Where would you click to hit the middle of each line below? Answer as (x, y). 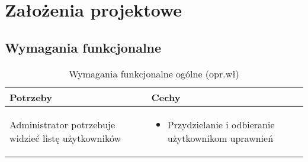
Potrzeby (31, 97)
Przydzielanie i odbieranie (221, 124)
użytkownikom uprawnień (220, 138)
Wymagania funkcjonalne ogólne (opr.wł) (154, 73)
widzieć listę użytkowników (65, 138)
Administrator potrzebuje (62, 124)
